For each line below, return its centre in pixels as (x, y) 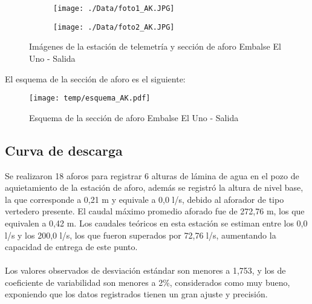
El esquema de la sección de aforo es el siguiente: (95, 78)
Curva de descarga (64, 150)
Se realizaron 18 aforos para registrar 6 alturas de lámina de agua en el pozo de (152, 175)
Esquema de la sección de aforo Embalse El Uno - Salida (134, 117)
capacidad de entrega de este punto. (71, 247)
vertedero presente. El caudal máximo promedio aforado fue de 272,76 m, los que (155, 211)
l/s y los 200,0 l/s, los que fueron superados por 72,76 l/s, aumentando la (141, 235)
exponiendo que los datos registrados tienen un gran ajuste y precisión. (136, 294)
